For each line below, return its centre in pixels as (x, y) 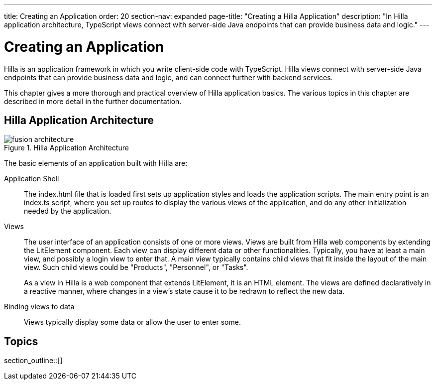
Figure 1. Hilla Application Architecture (66, 148)
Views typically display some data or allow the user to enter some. (132, 322)
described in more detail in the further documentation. (93, 101)
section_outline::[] (33, 361)
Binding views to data (39, 307)
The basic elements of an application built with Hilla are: (96, 163)
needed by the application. (68, 211)
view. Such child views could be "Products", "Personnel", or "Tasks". (136, 267)
